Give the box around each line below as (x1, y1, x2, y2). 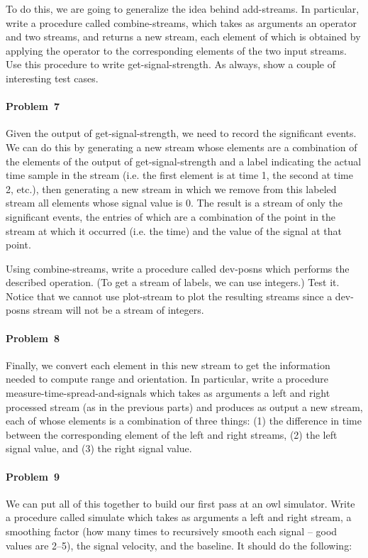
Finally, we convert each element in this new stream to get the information (6, 357, 330, 372)
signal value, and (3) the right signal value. (6, 441, 192, 456)
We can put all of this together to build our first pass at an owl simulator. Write (6, 496, 355, 510)
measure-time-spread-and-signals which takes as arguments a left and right (6, 385, 330, 400)
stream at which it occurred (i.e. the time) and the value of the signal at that (6, 223, 342, 238)
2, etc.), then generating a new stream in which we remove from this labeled (6, 181, 337, 196)
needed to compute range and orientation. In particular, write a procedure (6, 371, 328, 386)
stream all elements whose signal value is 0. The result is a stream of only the (6, 195, 343, 210)
